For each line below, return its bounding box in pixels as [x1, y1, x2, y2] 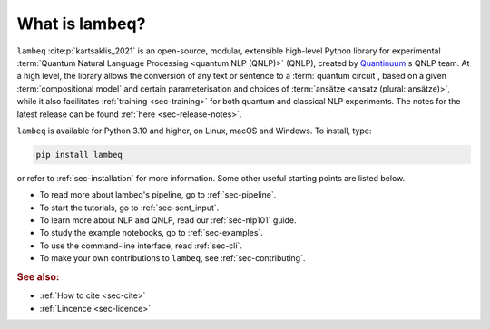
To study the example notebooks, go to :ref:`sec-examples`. [39, 227, 263, 238]
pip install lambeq [35, 150, 122, 160]
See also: [16, 270, 60, 283]
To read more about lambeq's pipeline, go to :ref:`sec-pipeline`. [39, 189, 277, 200]
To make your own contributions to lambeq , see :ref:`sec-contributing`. [39, 253, 306, 264]
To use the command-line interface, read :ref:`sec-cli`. [39, 240, 242, 251]
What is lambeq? [16, 14, 146, 34]
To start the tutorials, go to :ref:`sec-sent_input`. [39, 202, 220, 213]
